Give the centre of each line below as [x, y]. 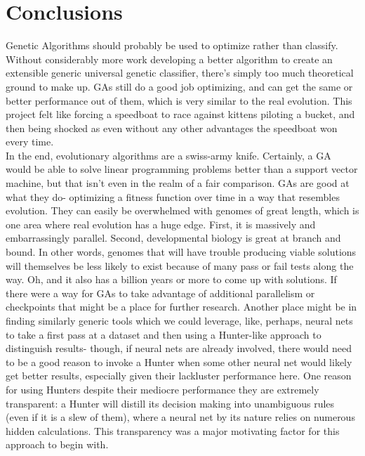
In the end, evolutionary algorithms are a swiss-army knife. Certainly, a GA [168, 155]
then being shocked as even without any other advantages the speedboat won [172, 128]
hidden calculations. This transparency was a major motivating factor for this [173, 430]
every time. [30, 142]
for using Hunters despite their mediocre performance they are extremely [162, 389]
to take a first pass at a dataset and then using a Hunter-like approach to [164, 334]
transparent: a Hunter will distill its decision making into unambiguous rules [170, 403]
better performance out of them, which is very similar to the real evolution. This [179, 100]
